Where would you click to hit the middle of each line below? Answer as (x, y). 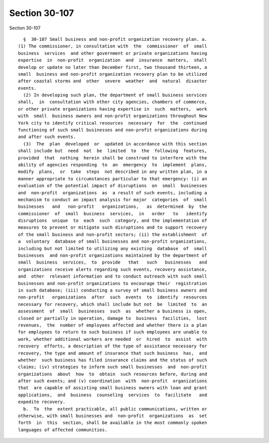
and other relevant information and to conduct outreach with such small (113, 276)
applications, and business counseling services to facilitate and (113, 395)
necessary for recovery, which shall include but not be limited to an (113, 304)
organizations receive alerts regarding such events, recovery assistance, (113, 269)
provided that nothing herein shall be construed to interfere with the (113, 158)
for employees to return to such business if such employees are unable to (113, 332)
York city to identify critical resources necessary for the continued (113, 123)
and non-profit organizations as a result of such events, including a (113, 193)
